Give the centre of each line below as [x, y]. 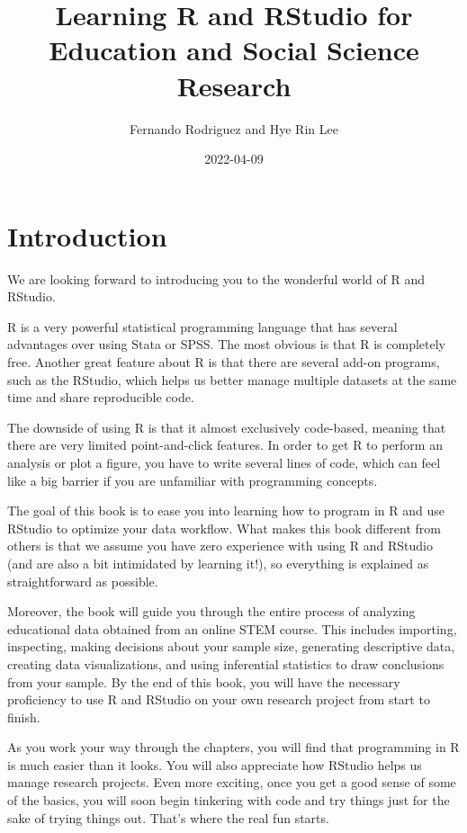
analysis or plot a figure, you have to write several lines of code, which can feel [224, 462]
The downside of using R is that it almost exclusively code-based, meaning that [227, 427]
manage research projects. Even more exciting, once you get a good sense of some [232, 782]
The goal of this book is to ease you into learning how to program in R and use [226, 511]
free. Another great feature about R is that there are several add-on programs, [224, 362]
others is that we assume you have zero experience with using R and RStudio [220, 546]
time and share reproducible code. [101, 397]
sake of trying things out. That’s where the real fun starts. [168, 817]
